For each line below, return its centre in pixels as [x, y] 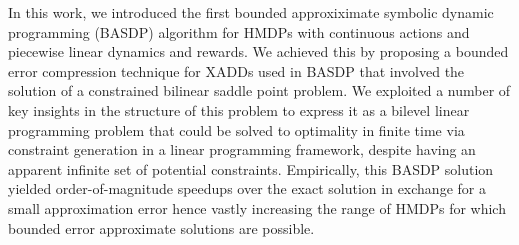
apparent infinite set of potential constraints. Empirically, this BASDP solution [251, 168]
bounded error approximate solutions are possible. [161, 227]
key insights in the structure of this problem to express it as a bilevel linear [239, 109]
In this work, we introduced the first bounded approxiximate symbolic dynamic [251, 12]
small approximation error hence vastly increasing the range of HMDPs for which [257, 207]
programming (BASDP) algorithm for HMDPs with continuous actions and [239, 31]
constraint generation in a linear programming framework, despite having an [242, 149]
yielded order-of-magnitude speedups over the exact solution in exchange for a [247, 188]
